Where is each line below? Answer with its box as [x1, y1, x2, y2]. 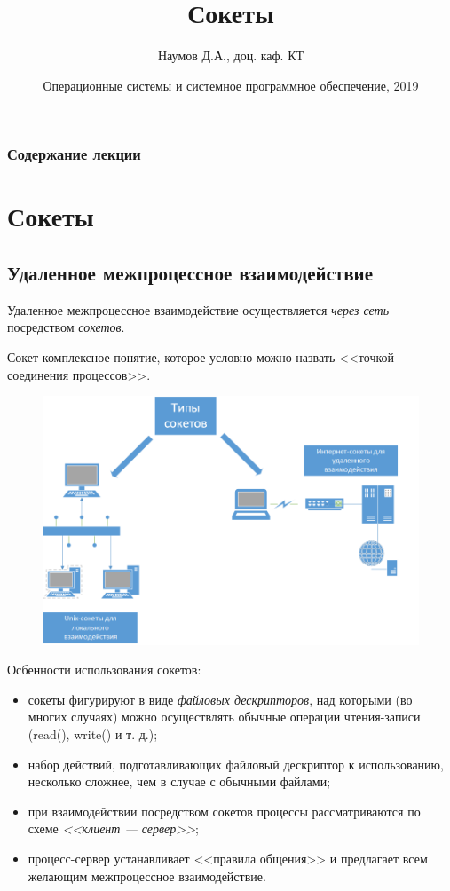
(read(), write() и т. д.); [28, 725, 158, 744]
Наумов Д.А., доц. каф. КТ [157, 46, 304, 65]
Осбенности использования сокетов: [7, 660, 201, 679]
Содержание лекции [7, 143, 141, 165]
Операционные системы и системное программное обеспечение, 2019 [43, 75, 419, 94]
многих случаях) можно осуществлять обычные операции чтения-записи [28, 707, 421, 726]
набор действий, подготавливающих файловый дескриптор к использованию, [28, 754, 444, 773]
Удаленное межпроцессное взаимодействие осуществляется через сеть [7, 300, 390, 319]
